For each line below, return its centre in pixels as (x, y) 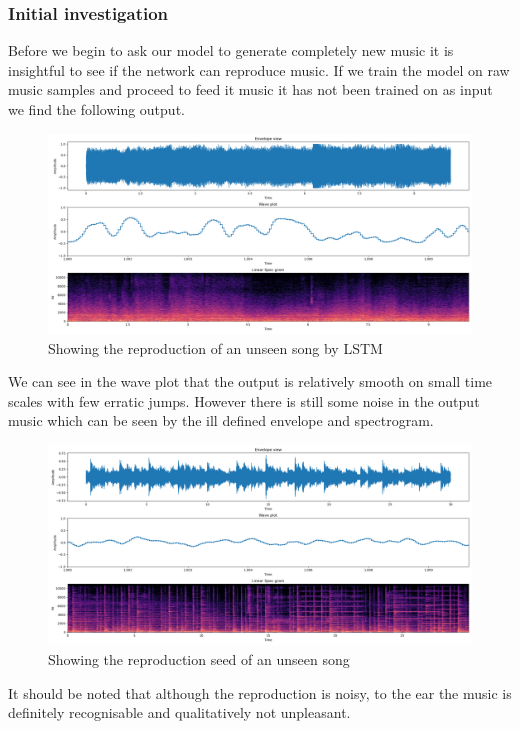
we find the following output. (96, 109)
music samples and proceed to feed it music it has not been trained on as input (250, 89)
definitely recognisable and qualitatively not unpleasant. (179, 712)
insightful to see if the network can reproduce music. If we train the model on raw (259, 69)
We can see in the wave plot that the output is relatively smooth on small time (250, 381)
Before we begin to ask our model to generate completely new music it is (231, 50)
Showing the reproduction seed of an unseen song (199, 658)
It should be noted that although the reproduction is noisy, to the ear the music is (260, 692)
